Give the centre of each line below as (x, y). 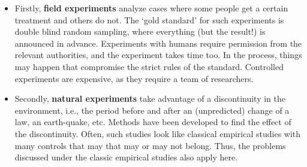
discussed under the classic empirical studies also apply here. (126, 157)
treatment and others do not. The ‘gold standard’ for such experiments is (149, 19)
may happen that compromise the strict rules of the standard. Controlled (149, 66)
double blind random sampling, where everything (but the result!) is (140, 31)
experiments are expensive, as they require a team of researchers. (134, 78)
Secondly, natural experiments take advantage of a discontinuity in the (150, 98)
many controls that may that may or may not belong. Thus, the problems (150, 145)
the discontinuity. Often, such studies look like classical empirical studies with (158, 133)
